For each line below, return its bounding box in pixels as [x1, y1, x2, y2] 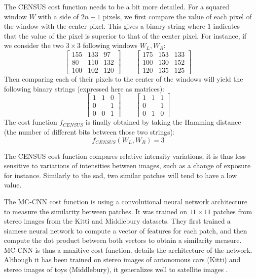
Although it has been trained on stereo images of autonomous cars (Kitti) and [4, 254, 241, 265]
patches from [213, 206, 252, 216]
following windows [82, 40, 138, 50]
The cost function [4, 117, 57, 127]
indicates [213, 21, 240, 31]
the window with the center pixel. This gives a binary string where [4, 21, 205, 31]
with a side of [37, 11, 79, 21]
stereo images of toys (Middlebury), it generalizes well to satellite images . [4, 264, 228, 275]
